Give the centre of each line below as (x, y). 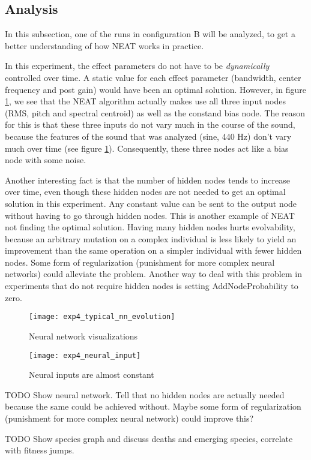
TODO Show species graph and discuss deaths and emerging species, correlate (149, 438)
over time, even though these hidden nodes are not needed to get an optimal (145, 192)
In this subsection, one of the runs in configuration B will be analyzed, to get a (150, 34)
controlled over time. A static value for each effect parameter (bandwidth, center (153, 77)
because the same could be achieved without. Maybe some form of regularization (153, 406)
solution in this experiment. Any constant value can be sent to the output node (151, 203)
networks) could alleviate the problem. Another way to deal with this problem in (153, 274)
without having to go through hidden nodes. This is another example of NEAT (150, 215)
